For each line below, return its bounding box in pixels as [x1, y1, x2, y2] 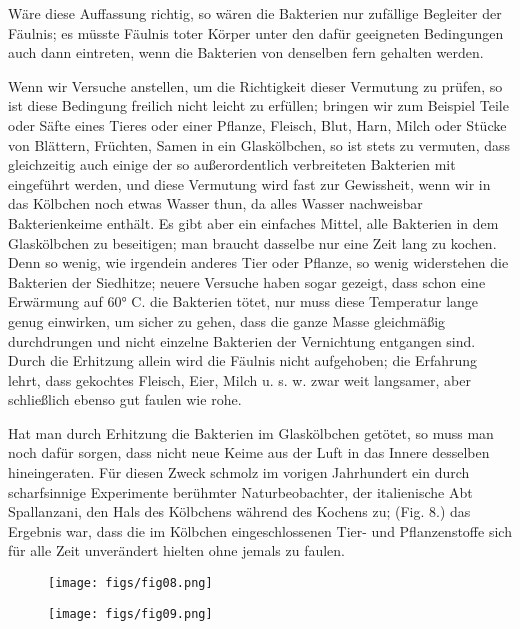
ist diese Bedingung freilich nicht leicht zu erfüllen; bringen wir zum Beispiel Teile [8, 95, 509, 116]
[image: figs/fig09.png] [48, 606, 213, 621]
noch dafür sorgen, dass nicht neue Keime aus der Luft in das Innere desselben [8, 442, 490, 463]
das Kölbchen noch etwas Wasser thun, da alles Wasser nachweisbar [8, 193, 423, 214]
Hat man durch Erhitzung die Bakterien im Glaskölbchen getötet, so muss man [8, 422, 494, 443]
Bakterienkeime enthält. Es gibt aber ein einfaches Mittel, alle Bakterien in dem [8, 212, 499, 233]
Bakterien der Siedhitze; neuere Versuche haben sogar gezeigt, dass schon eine [8, 271, 486, 292]
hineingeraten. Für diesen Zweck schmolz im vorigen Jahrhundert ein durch [8, 462, 470, 483]
